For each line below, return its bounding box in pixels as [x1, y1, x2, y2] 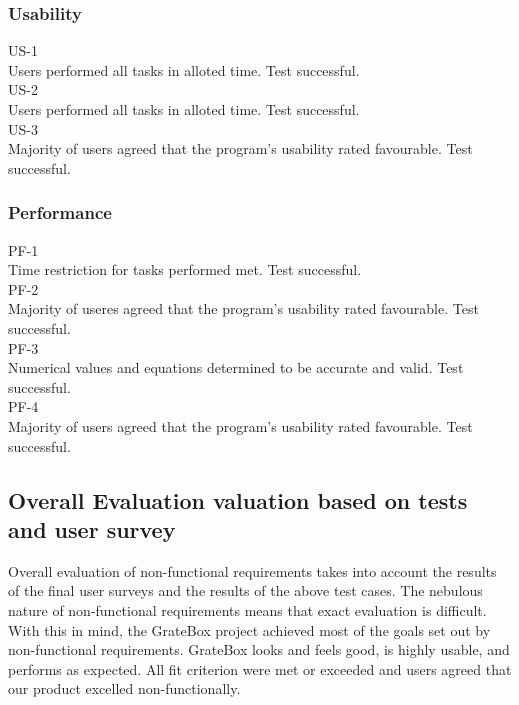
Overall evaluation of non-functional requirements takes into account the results [8, 560, 497, 581]
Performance [8, 200, 112, 225]
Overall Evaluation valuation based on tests [8, 484, 468, 515]
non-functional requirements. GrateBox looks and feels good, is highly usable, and [8, 639, 510, 660]
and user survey [8, 513, 176, 544]
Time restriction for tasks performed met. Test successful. [8, 259, 362, 280]
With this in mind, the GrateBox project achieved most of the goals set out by [8, 619, 491, 640]
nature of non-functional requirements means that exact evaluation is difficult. [8, 599, 487, 620]
